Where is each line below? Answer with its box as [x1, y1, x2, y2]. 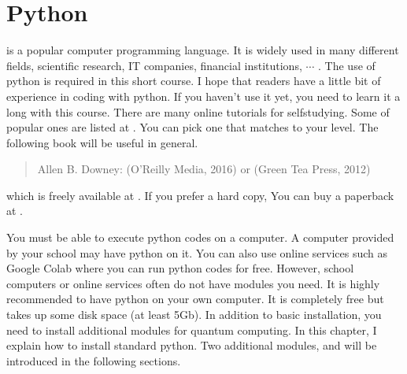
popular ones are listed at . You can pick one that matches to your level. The [6, 119, 379, 135]
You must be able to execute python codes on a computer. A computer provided [6, 229, 394, 246]
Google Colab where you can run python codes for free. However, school [6, 260, 354, 276]
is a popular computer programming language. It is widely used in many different [6, 42, 399, 58]
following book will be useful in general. [6, 134, 198, 150]
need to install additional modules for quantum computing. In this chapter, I [6, 321, 377, 338]
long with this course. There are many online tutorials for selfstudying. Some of [6, 103, 390, 120]
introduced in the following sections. [6, 352, 181, 368]
